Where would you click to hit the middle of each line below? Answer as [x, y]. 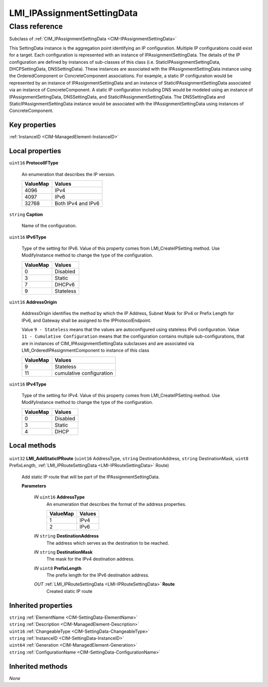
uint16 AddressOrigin [33, 302]
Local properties [35, 151]
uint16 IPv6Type [28, 237]
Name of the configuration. [49, 226]
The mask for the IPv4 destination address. [91, 559]
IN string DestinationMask [63, 552]
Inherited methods [38, 666]
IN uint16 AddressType [59, 497]
